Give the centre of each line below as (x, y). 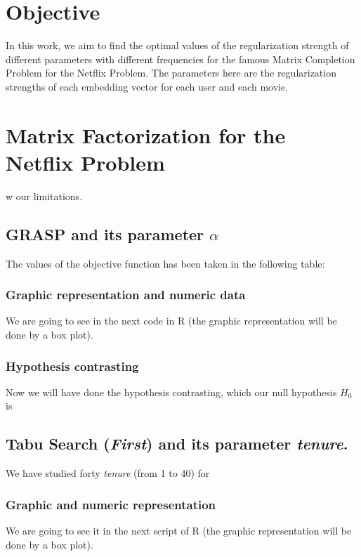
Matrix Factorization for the (146, 135)
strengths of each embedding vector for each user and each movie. (147, 86)
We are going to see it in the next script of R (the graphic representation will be (179, 531)
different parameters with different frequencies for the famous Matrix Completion (180, 59)
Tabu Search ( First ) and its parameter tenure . (177, 444)
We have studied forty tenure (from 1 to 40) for (108, 473)
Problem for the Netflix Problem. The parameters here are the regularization (171, 73)
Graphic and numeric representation (111, 504)
